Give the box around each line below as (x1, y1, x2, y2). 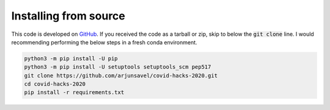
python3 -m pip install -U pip (24, 55, 119, 62)
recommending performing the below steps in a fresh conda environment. (11, 38, 198, 46)
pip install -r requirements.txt (24, 89, 125, 96)
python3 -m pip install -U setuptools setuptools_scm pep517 (24, 64, 211, 70)
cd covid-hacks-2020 (24, 81, 86, 88)
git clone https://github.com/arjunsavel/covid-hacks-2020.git (24, 72, 218, 79)
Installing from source (11, 9, 125, 22)
